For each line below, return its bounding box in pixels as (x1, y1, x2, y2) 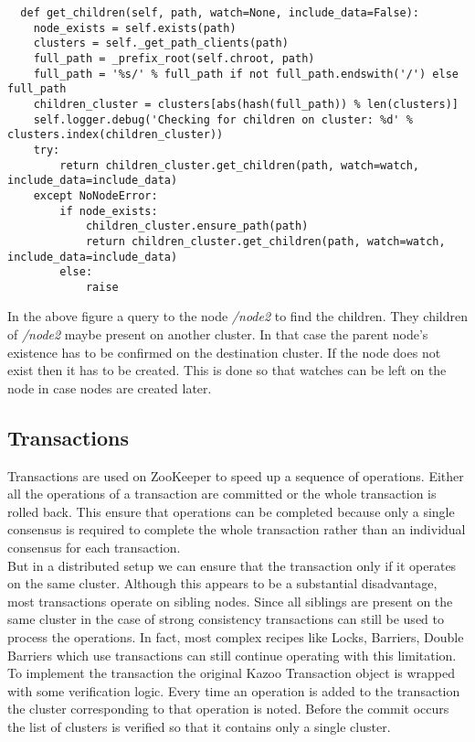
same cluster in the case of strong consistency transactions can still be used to (7, 609, 444, 629)
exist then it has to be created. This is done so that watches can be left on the (7, 360, 447, 380)
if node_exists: (59, 204, 158, 218)
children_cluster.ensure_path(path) (85, 220, 309, 233)
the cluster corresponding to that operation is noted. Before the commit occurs (7, 699, 449, 718)
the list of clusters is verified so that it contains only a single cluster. (7, 716, 391, 736)
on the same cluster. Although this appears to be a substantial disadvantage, (7, 574, 438, 593)
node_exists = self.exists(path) (33, 21, 237, 35)
